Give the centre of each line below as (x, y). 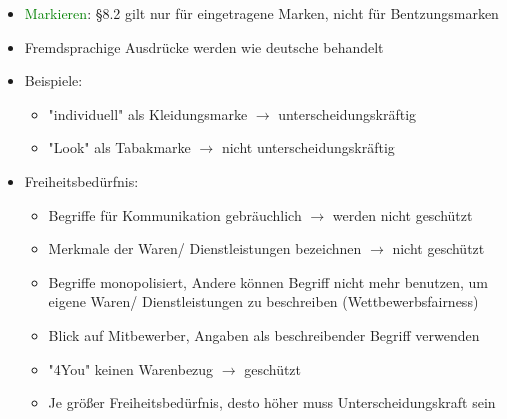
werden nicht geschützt (402, 214)
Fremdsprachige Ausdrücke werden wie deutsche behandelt (204, 46)
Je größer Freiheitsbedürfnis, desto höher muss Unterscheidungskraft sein (272, 402)
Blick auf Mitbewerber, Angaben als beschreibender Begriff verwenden (264, 334)
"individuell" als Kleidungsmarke (148, 113)
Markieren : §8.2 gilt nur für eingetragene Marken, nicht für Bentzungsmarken (261, 13)
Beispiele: (53, 80)
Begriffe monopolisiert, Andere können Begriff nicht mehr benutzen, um (268, 281)
